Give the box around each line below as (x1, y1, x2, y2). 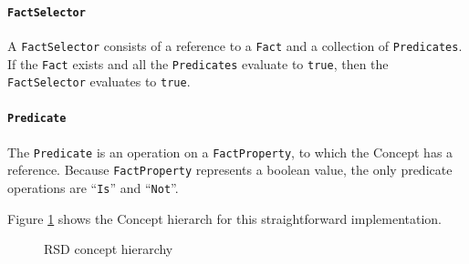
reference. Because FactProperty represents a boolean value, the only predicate (7, 160, 453, 179)
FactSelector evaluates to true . (7, 72, 191, 91)
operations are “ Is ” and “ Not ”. (7, 178, 179, 197)
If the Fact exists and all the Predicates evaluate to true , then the (7, 54, 389, 73)
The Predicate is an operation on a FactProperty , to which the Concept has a (7, 142, 453, 161)
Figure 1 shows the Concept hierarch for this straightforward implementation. (7, 208, 443, 228)
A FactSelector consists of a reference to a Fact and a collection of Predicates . (7, 36, 463, 55)
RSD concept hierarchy (44, 239, 173, 259)
